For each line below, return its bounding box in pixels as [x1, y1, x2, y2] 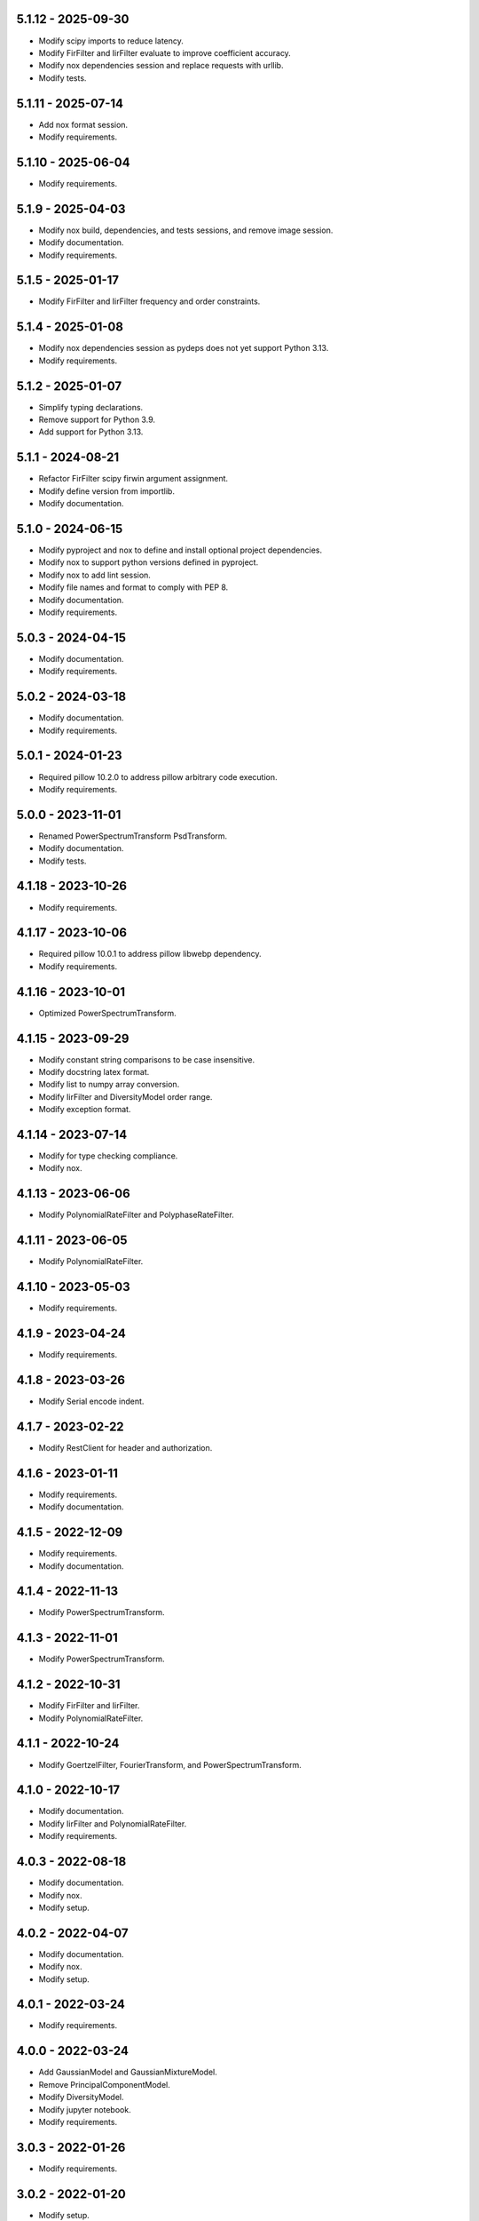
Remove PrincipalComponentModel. [38, 2079, 170, 2090]
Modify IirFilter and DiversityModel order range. [38, 1091, 213, 1102]
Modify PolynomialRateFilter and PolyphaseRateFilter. [38, 1209, 234, 1221]
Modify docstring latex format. [38, 1067, 150, 1077]
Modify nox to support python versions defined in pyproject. [38, 557, 259, 568]
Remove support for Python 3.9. [38, 414, 155, 426]
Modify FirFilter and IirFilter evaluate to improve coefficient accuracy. [38, 47, 292, 58]
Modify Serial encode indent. [38, 1396, 145, 1406]
